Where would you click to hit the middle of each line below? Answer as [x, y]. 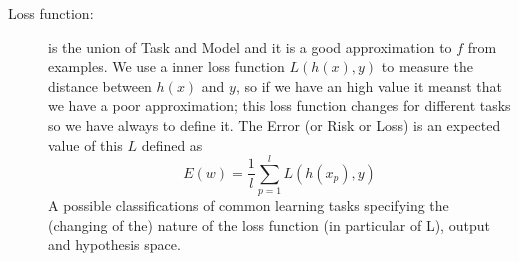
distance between [100, 85]
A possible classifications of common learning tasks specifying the [248, 205]
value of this [85, 144]
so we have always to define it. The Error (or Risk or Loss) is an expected [274, 124]
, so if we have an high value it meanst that [369, 85]
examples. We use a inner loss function [166, 66]
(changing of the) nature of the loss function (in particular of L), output [269, 224]
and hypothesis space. [114, 244]
